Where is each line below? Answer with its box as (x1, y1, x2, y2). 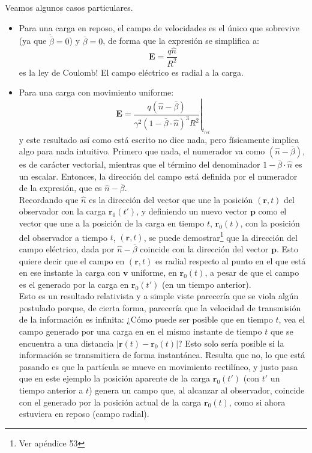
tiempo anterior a (19, 384, 83, 397)
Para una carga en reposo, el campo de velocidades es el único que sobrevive (19, 21, 300, 34)
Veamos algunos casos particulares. (5, 1, 133, 13)
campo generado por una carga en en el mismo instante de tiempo (19, 325, 262, 338)
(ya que (19, 34, 47, 47)
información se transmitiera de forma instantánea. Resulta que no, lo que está (19, 348, 305, 361)
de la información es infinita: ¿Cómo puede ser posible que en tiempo (19, 313, 273, 326)
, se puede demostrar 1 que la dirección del (143, 229, 298, 243)
